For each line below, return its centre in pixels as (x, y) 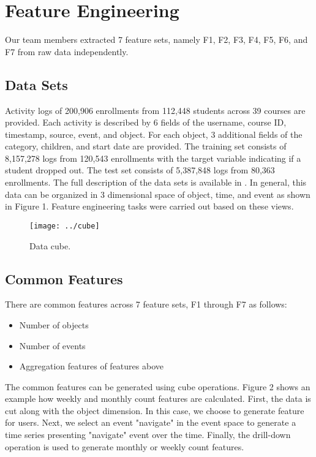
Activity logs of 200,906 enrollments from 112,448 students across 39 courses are (155, 110)
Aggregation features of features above (91, 366)
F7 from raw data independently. (67, 51)
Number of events (52, 345)
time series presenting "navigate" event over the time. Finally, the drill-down (148, 435)
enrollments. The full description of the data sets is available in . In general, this (156, 182)
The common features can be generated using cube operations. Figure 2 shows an (158, 386)
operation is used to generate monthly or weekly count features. (125, 446)
